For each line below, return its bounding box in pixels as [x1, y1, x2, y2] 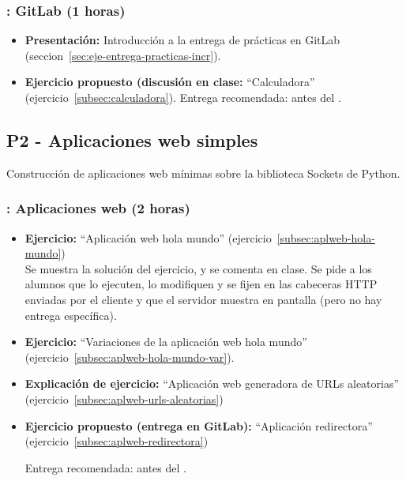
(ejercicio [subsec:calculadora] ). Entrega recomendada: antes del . [24, 89, 341, 105]
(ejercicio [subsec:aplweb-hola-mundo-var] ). [24, 348, 235, 365]
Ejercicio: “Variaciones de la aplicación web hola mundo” [24, 333, 307, 350]
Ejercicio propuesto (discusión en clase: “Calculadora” [24, 73, 315, 90]
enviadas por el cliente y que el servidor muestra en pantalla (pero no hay [24, 291, 382, 307]
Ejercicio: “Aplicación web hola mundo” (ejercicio [24, 229, 272, 246]
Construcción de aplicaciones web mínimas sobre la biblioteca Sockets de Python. [6, 164, 400, 181]
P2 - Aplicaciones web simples [6, 127, 258, 152]
